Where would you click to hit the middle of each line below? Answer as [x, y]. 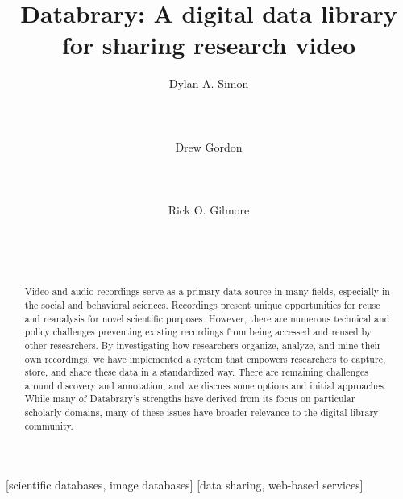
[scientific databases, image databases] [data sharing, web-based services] [185, 485]
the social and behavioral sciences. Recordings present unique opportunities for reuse [202, 304]
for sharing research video [209, 45]
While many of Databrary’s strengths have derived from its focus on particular [190, 399]
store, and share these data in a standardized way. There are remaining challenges [197, 372]
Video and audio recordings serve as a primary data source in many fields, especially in [207, 291]
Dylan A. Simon [209, 83]
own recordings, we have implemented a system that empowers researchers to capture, [205, 358]
